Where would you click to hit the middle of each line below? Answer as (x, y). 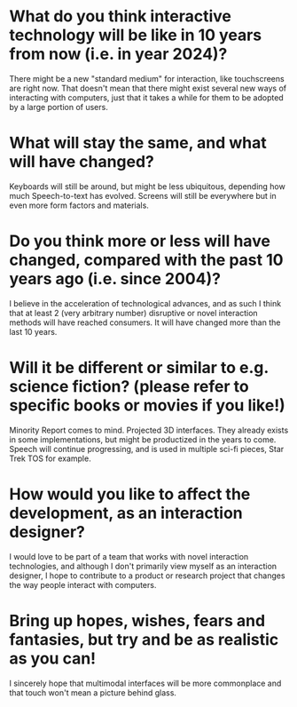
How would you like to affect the (130, 494)
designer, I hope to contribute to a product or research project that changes (147, 576)
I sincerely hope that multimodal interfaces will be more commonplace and (145, 683)
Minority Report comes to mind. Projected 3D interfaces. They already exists (149, 430)
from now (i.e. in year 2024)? (118, 54)
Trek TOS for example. (50, 458)
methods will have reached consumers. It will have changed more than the (145, 322)
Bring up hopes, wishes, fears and (137, 620)
